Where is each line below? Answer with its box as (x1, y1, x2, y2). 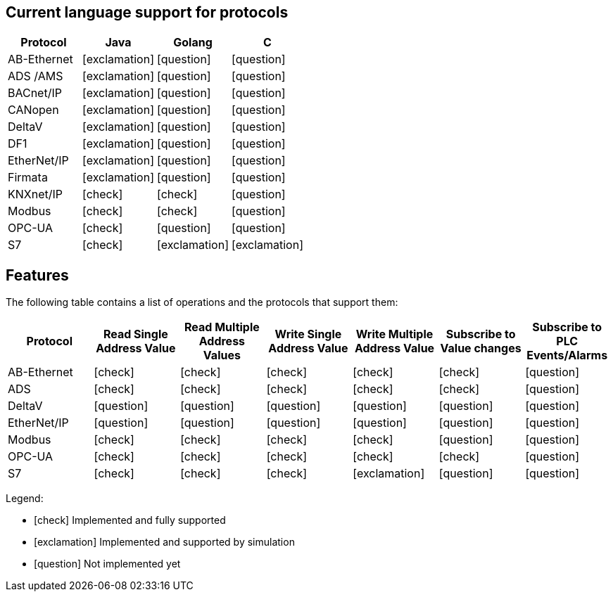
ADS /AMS (8, 69, 63, 84)
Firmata (8, 170, 48, 185)
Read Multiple (184, 320, 260, 335)
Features (6, 266, 69, 284)
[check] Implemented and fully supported (34, 514, 226, 527)
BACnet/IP (8, 86, 62, 101)
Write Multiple (355, 327, 434, 342)
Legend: (6, 492, 44, 505)
